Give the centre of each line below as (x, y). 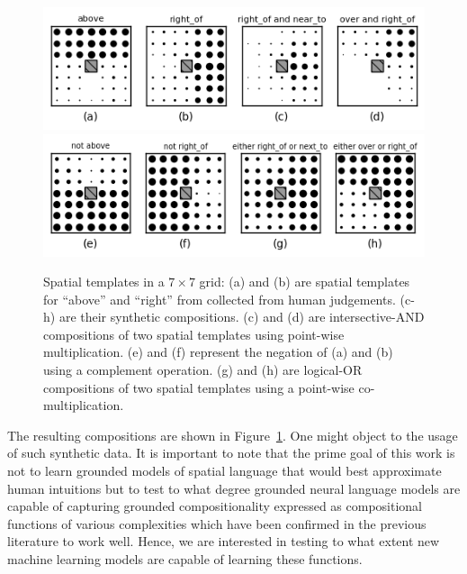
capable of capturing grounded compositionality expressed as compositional (215, 506)
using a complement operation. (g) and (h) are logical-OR (203, 370)
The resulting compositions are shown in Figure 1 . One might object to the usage (233, 435)
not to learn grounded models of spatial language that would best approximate (225, 471)
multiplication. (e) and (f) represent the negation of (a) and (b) (218, 352)
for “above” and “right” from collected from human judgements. (220, 299)
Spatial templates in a (104, 282)
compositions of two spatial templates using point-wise (194, 334)
